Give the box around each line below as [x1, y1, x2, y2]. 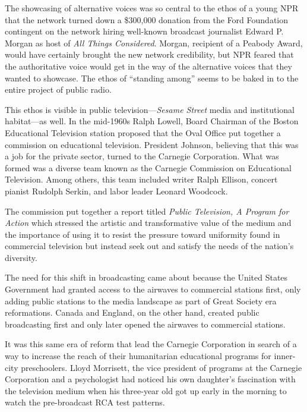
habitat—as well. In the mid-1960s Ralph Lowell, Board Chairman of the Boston [5, 115, 299, 127]
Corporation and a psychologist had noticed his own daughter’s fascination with [5, 373, 296, 385]
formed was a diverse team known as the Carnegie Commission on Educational [5, 161, 292, 174]
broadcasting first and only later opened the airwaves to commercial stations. [5, 317, 286, 330]
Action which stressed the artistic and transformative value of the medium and [5, 216, 292, 229]
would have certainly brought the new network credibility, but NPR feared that [5, 48, 294, 61]
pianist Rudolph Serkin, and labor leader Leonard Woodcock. [5, 184, 228, 197]
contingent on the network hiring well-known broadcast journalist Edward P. [5, 25, 284, 37]
